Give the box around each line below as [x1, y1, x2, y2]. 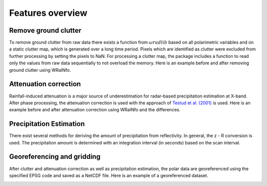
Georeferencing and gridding [9, 152, 101, 161]
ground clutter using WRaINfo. [9, 67, 71, 73]
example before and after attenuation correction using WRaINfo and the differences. [9, 107, 180, 113]
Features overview [9, 7, 88, 18]
